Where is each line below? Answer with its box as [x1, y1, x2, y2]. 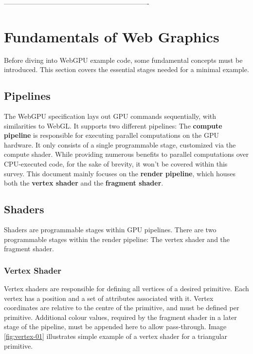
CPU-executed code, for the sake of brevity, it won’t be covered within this [4, 159, 228, 169]
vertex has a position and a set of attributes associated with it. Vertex [4, 293, 214, 303]
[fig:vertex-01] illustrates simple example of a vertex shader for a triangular [4, 331, 228, 341]
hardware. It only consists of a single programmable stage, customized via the [4, 139, 236, 149]
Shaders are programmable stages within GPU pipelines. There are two [4, 224, 217, 235]
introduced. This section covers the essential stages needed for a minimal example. [4, 64, 249, 75]
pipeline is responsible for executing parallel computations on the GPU [4, 130, 219, 140]
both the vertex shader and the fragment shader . [4, 178, 163, 188]
